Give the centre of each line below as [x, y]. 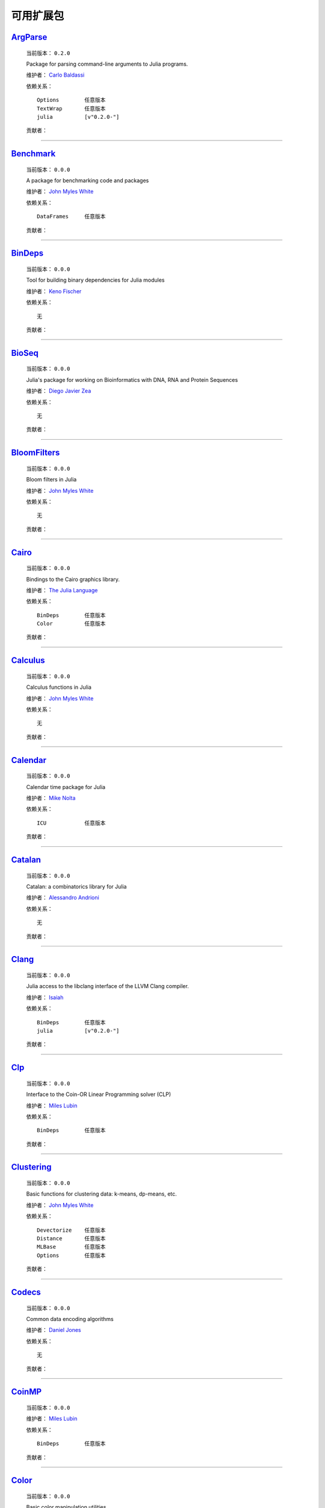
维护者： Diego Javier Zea [59, 391]
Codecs [26, 1292]
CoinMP [26, 1392]
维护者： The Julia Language [62, 590]
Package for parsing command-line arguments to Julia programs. [107, 64]
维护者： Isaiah [45, 997]
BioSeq [25, 353]
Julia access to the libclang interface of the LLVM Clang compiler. [107, 986]
